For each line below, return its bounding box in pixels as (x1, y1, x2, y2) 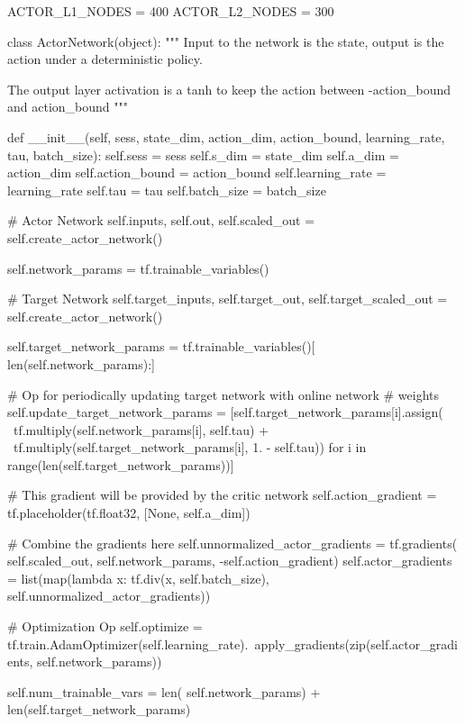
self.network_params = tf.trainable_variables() (7, 258, 269, 277)
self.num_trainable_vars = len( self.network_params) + (7, 682, 321, 701)
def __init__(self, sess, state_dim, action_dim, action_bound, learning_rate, (7, 127, 445, 146)
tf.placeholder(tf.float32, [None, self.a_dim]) (7, 503, 251, 522)
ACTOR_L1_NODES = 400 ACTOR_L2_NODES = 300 (7, 2, 334, 20)
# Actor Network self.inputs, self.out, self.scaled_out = (7, 211, 315, 230)
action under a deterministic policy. (7, 50, 203, 68)
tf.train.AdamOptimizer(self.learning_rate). (7, 634, 249, 653)
